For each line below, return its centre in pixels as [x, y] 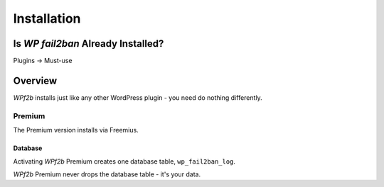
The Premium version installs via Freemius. [76, 130]
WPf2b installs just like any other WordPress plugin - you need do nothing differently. [138, 97]
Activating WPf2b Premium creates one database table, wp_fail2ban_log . [124, 161]
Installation [47, 18]
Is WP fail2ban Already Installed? [89, 44]
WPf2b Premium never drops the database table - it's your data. [107, 174]
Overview [35, 80]
